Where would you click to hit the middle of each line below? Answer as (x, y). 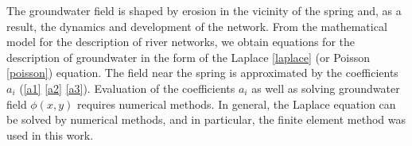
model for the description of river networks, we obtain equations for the (181, 42)
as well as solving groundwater (326, 88)
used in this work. (50, 134)
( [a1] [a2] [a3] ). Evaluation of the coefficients (127, 88)
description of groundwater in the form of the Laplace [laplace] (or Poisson (189, 57)
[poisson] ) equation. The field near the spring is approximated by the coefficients (202, 73)
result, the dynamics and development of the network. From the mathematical (197, 26)
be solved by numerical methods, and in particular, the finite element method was (206, 119)
